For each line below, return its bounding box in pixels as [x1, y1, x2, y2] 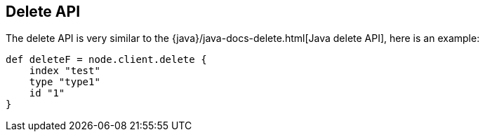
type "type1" [29, 76, 100, 88]
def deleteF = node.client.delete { [6, 54, 207, 66]
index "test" [29, 65, 100, 77]
